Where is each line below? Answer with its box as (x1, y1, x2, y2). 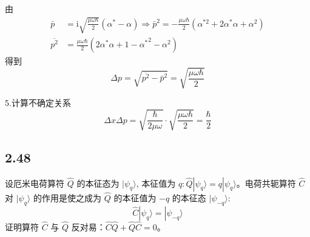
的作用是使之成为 (33, 191, 101, 204)
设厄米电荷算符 (5, 176, 64, 189)
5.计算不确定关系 (5, 96, 71, 109)
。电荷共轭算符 (236, 176, 296, 189)
